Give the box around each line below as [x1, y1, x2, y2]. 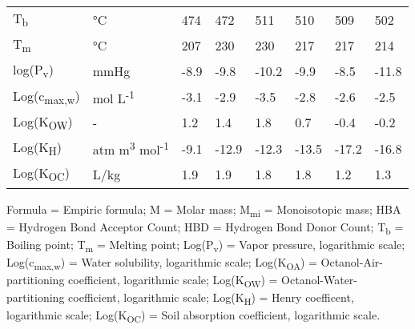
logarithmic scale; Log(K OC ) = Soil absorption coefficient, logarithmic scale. [6, 307, 381, 326]
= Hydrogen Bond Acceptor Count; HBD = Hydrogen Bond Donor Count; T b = [6, 218, 404, 237]
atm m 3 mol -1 [92, 138, 169, 159]
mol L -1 [92, 86, 135, 107]
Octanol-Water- [281, 271, 358, 288]
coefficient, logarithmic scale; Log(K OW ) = [68, 271, 278, 290]
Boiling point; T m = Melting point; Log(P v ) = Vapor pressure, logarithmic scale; [6, 235, 405, 255]
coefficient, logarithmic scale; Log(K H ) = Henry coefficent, [68, 289, 354, 308]
